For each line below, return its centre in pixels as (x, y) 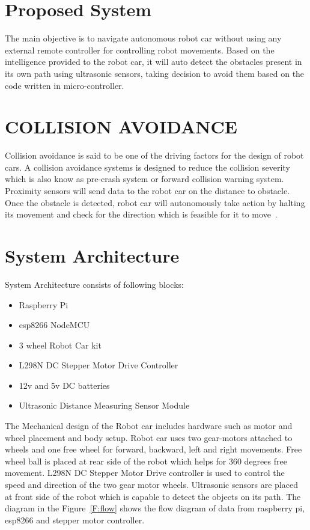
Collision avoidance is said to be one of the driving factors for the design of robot (154, 155)
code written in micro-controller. (65, 85)
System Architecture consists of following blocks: (94, 284)
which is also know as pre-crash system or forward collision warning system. (144, 179)
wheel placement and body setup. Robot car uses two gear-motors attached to (149, 437)
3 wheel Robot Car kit (60, 345)
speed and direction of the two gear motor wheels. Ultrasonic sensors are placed (151, 485)
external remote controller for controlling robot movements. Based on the (140, 50)
